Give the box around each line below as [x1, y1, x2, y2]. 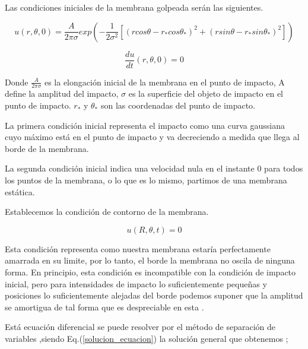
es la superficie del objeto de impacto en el [128, 87, 284, 100]
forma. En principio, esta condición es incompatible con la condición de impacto [5, 266, 296, 278]
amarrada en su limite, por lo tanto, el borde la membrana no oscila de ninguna [5, 254, 295, 266]
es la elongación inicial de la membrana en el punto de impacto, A [44, 75, 285, 88]
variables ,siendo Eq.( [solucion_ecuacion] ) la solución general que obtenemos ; [5, 332, 288, 344]
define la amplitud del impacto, [5, 87, 119, 100]
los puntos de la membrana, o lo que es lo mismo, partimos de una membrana [5, 174, 287, 186]
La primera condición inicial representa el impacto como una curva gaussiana [5, 119, 285, 131]
